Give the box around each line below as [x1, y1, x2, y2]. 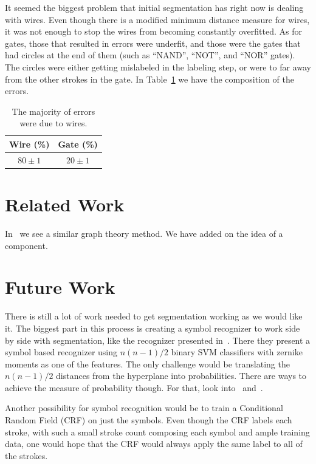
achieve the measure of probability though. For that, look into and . [5, 381, 263, 394]
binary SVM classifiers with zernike [171, 346, 303, 358]
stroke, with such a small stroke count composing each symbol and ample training [5, 425, 310, 438]
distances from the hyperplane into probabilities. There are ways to [56, 369, 307, 382]
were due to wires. [19, 117, 88, 129]
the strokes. [5, 449, 48, 462]
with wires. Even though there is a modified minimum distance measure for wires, [5, 13, 310, 26]
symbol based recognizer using [5, 346, 118, 358]
